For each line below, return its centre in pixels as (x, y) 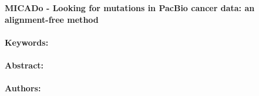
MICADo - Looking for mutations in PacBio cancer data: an (130, 8)
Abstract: (24, 65)
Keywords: (27, 42)
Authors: (23, 88)
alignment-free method (52, 19)
